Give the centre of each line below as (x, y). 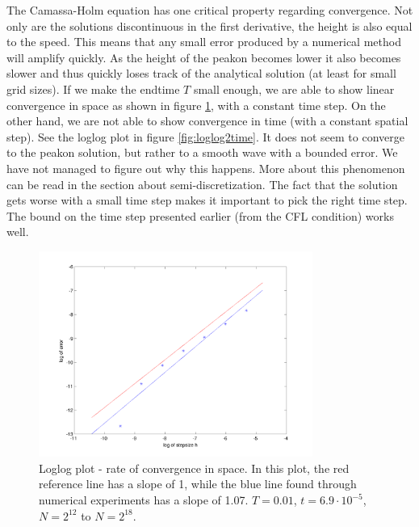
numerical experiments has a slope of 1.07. (144, 500)
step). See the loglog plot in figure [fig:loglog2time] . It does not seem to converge (206, 136)
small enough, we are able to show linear (294, 89)
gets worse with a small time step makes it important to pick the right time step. (207, 200)
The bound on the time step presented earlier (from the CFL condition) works (200, 215)
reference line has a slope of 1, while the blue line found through (198, 484)
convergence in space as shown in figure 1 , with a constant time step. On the (196, 105)
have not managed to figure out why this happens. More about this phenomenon (206, 168)
